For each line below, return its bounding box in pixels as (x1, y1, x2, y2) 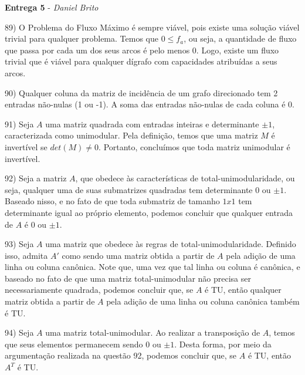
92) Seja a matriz (5, 172, 67, 184)
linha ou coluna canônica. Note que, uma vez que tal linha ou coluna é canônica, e (5, 261, 300, 273)
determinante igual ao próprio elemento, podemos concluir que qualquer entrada (5, 206, 293, 218)
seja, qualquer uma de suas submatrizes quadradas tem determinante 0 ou (5, 183, 271, 195)
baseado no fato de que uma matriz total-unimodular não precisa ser (5, 272, 251, 284)
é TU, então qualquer (205, 283, 282, 296)
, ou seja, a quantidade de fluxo (184, 32, 297, 45)
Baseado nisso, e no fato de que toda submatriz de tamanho (5, 195, 220, 207)
